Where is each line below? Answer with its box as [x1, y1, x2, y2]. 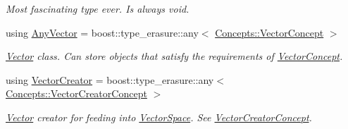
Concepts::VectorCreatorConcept [6, 86, 147, 101]
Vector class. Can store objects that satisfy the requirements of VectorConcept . [6, 49, 343, 63]
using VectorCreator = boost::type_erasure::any [6, 72, 214, 87]
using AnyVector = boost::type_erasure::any [6, 25, 199, 39]
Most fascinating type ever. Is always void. [6, 1, 189, 16]
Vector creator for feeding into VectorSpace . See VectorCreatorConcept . [6, 109, 312, 124]
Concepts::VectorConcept [215, 25, 324, 39]
